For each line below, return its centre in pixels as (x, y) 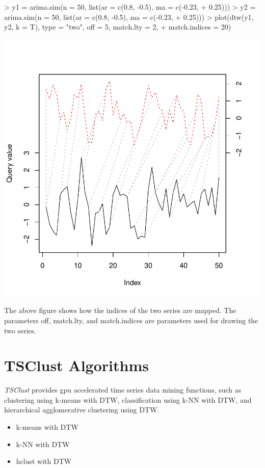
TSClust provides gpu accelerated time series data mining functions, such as (123, 390)
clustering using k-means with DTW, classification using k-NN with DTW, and (128, 399)
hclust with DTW (44, 461)
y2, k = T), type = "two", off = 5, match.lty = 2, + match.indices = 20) (118, 27)
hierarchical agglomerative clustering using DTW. (82, 410)
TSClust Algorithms (76, 365)
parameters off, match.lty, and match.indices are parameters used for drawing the (131, 320)
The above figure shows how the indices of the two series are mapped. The (120, 310)
